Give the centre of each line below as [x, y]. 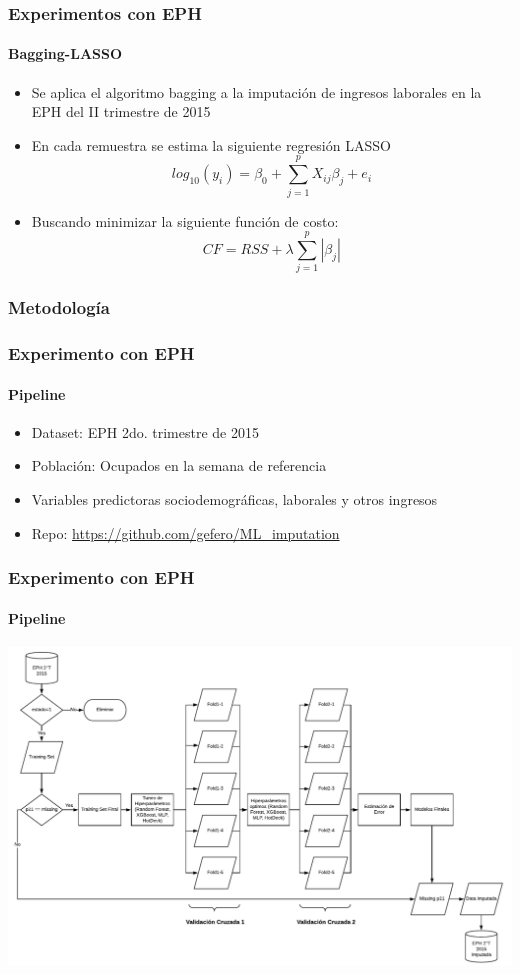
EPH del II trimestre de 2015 [121, 111]
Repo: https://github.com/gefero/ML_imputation [185, 532]
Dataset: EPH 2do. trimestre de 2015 [145, 431]
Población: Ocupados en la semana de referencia [179, 465]
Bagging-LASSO [65, 53]
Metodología [59, 307]
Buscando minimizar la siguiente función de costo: [185, 220]
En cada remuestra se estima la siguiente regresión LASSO [211, 144]
